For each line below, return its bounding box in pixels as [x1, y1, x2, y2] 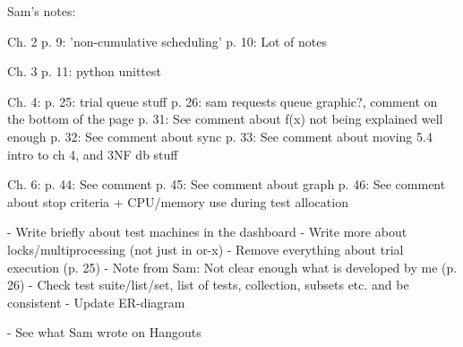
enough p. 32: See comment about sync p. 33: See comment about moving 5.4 [7, 126, 433, 145]
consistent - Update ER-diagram [7, 292, 185, 311]
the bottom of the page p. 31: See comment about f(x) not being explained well [7, 109, 443, 128]
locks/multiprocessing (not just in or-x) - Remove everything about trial [7, 239, 404, 258]
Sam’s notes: [7, 2, 76, 20]
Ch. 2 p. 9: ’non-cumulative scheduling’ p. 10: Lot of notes [7, 31, 327, 50]
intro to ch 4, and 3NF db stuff [7, 144, 178, 163]
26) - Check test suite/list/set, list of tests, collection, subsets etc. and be [7, 275, 409, 294]
